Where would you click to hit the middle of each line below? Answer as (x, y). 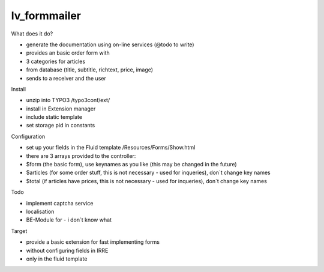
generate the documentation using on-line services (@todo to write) (110, 44)
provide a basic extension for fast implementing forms (93, 242)
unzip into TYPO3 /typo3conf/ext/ (68, 100)
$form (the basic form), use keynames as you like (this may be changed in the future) (131, 165)
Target (19, 231)
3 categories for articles (56, 61)
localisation (40, 211)
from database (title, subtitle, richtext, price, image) (89, 70)
